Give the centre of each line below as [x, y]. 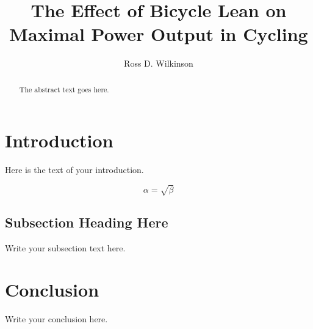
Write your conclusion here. [56, 319]
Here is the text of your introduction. [74, 170]
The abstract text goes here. [64, 89]
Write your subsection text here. [65, 247]
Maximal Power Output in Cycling [159, 34]
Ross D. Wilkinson [159, 63]
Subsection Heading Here [87, 222]
